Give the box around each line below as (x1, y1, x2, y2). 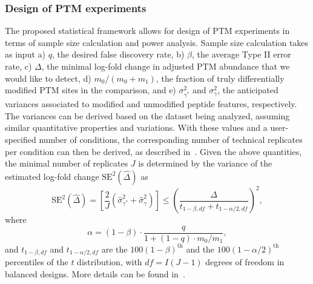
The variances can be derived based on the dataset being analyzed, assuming (5, 109, 290, 122)
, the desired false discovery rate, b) (51, 48, 185, 61)
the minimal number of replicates (5, 157, 128, 170)
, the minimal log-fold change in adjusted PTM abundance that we (41, 60, 290, 72)
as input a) (5, 48, 45, 61)
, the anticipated (217, 84, 278, 96)
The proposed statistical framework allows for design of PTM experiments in (5, 24, 290, 37)
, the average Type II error (192, 48, 291, 61)
